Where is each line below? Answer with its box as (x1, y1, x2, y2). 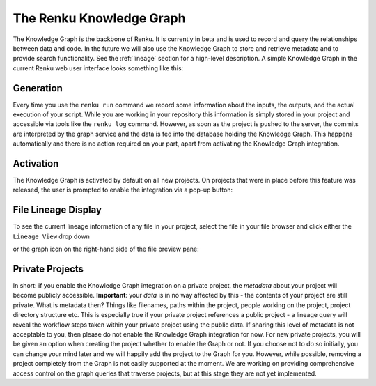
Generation (13, 82, 63, 94)
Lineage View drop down (13, 232, 91, 240)
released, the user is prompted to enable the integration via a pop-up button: (13, 185, 233, 194)
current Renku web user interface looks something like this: (13, 63, 184, 72)
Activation (13, 157, 59, 169)
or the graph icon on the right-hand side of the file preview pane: (13, 245, 200, 254)
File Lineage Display (13, 204, 102, 216)
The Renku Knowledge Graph (13, 10, 186, 26)
